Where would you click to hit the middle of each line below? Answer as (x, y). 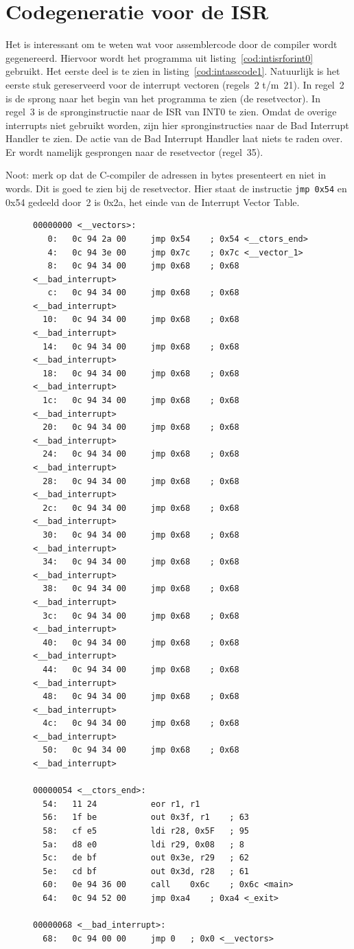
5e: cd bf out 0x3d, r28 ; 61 (146, 871)
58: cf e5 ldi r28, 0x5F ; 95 (146, 831)
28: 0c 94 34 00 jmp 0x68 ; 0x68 (141, 481)
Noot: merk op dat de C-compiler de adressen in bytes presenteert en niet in (166, 175)
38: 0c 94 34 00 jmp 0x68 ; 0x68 (141, 589)
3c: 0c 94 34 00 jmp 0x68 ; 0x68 (141, 616)
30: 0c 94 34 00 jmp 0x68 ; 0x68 (141, 535)
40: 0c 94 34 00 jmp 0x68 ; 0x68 (141, 642)
